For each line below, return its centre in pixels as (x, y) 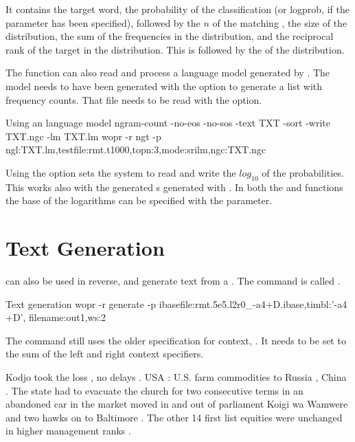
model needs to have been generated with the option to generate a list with (164, 86)
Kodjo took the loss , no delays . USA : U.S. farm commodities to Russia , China (176, 377)
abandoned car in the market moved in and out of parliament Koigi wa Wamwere (177, 404)
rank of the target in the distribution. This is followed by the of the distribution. (175, 49)
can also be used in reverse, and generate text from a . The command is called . (173, 281)
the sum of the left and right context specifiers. (105, 354)
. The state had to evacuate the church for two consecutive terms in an (154, 390)
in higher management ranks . (68, 431)
